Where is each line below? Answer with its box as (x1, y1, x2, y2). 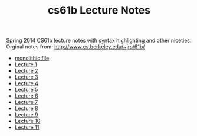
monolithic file (14, 54, 50, 62)
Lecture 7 (14, 99, 38, 106)
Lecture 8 (14, 105, 38, 112)
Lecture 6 (14, 92, 38, 99)
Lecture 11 (14, 124, 40, 131)
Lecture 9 (14, 111, 38, 118)
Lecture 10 (14, 118, 41, 125)
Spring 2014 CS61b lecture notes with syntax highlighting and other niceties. (6, 37, 192, 44)
